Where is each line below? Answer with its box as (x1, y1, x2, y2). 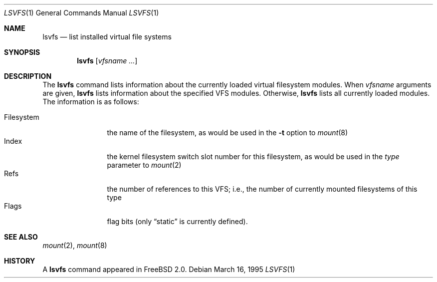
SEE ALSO (4, 233, 38, 241)
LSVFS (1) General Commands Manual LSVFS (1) (4, 8, 159, 17)
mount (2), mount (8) (42, 241, 107, 250)
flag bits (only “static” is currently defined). (107, 217, 248, 226)
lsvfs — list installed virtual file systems (42, 32, 172, 41)
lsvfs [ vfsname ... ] (77, 56, 138, 65)
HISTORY (4, 257, 35, 265)
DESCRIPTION (4, 72, 52, 80)
